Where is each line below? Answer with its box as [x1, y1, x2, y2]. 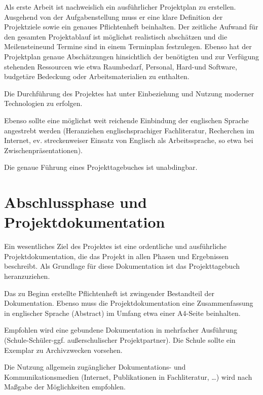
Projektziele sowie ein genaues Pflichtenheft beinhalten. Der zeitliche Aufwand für [4, 21, 258, 32]
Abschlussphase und [4, 192, 147, 212]
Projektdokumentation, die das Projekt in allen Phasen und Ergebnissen [4, 250, 229, 261]
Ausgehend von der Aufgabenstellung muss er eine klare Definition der [4, 11, 223, 22]
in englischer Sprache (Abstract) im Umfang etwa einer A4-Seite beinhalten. [4, 307, 241, 318]
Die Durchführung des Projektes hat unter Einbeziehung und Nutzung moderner [4, 88, 254, 98]
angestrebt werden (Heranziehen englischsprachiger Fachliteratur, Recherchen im [4, 125, 254, 135]
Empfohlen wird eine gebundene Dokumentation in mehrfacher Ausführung [4, 325, 237, 335]
